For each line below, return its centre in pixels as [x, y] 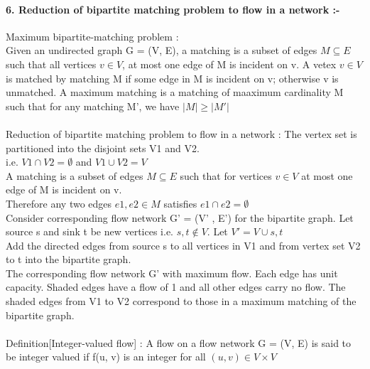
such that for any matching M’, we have [93, 106]
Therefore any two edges [59, 203]
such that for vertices [226, 175]
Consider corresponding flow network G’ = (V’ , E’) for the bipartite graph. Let [180, 217]
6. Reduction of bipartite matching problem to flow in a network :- [173, 9]
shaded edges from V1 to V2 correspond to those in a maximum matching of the [181, 301]
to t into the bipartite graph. [69, 259]
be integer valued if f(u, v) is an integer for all [106, 357]
